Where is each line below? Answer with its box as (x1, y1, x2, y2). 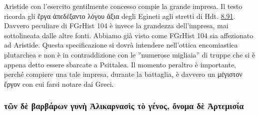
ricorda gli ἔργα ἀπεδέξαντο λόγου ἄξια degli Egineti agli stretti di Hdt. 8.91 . (4, 10, 236, 21)
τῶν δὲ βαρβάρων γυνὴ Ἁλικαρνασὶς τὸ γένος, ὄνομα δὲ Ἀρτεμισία (4, 100, 244, 112)
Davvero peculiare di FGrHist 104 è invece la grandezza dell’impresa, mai (4, 20, 229, 31)
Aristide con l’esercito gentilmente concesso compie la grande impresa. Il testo (4, 1, 243, 11)
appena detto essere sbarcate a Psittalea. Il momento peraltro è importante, (4, 59, 236, 69)
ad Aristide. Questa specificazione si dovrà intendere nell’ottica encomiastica (4, 40, 238, 50)
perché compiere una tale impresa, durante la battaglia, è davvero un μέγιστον (4, 69, 243, 79)
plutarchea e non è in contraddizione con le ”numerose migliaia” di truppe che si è (4, 49, 256, 59)
